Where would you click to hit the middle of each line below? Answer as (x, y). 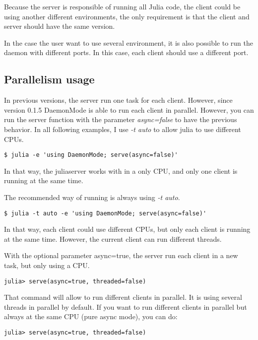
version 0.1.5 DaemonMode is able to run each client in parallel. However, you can (129, 109)
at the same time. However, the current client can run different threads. (113, 238)
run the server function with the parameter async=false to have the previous (121, 119)
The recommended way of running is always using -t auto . (92, 197)
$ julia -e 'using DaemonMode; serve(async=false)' (91, 155)
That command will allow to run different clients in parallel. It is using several (123, 297)
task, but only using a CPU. (47, 265)
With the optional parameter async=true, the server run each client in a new (121, 255)
